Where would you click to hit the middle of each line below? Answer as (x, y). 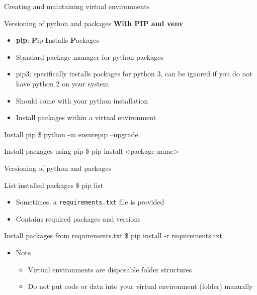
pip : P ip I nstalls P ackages (57, 40)
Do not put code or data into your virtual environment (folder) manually (140, 286)
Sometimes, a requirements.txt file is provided (90, 202)
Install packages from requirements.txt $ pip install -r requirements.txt (113, 235)
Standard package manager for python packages (90, 57)
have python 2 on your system (62, 83)
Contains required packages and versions (78, 218)
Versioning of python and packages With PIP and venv (94, 23)
